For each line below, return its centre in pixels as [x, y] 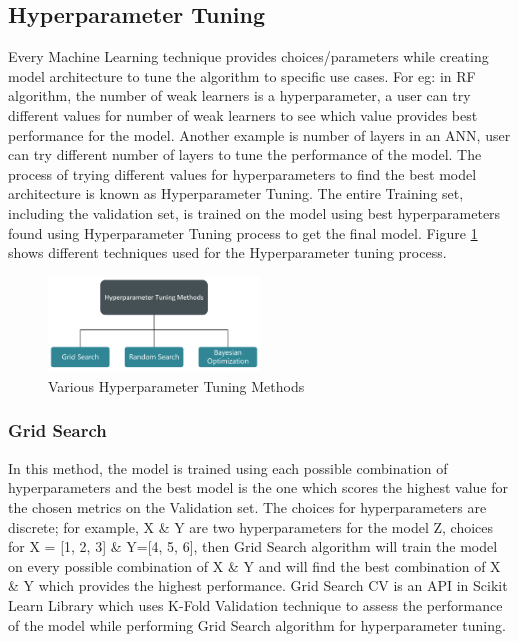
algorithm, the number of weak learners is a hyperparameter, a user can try [239, 95]
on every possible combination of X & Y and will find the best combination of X [254, 565]
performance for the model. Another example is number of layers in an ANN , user [259, 134]
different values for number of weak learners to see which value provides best [243, 114]
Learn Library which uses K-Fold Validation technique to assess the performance [255, 604]
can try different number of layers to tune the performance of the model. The [245, 154]
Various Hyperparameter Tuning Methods [176, 385]
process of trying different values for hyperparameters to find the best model [242, 173]
